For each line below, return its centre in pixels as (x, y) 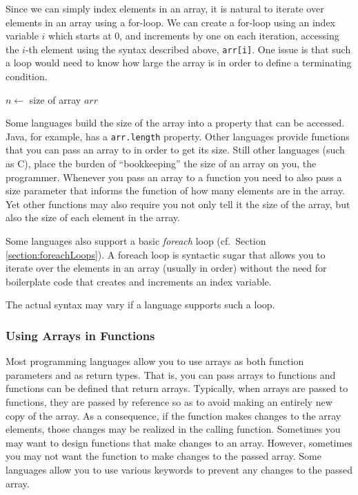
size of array (55, 99)
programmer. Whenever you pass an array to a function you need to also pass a (174, 177)
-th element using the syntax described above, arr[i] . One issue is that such (188, 49)
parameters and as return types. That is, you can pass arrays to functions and (171, 374)
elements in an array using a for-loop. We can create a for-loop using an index (170, 22)
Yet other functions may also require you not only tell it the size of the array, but (178, 204)
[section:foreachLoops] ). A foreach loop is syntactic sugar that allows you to (166, 254)
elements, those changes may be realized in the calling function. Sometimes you (173, 429)
